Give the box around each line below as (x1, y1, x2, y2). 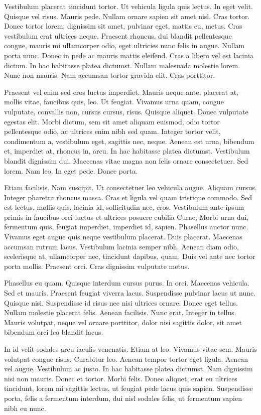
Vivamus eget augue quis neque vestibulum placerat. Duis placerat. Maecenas (4, 231, 242, 242)
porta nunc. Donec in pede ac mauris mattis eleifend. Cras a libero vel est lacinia (4, 50, 253, 60)
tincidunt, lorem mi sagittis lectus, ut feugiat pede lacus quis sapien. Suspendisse (4, 383, 253, 393)
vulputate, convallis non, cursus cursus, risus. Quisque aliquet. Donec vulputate (4, 106, 248, 116)
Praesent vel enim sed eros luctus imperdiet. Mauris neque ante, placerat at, (4, 86, 239, 97)
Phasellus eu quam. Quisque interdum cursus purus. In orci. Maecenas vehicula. (4, 278, 249, 288)
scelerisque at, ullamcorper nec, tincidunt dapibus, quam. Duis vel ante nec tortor (4, 251, 255, 261)
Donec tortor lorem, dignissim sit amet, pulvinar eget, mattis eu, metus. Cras (4, 21, 242, 31)
